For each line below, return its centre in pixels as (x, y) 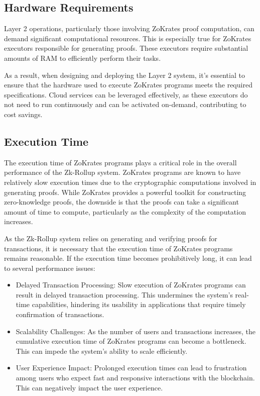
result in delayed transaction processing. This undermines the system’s (124, 294)
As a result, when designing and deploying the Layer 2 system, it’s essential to (124, 75)
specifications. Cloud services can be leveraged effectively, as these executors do (126, 94)
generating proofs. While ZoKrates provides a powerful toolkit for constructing (125, 192)
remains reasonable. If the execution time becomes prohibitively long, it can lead (128, 258)
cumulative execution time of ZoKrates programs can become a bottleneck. (131, 341)
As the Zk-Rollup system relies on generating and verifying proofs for (111, 238)
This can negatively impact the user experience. (89, 387)
